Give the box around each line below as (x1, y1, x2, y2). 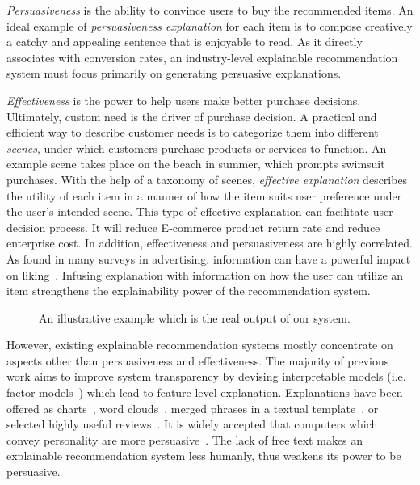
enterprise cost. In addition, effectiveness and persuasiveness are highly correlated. (6, 234, 413, 251)
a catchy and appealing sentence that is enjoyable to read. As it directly (6, 33, 363, 50)
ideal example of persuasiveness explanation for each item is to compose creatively (6, 17, 413, 34)
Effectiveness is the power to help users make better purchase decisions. (6, 91, 361, 108)
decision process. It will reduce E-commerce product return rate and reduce (6, 218, 380, 235)
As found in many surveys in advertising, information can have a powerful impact (6, 250, 411, 267)
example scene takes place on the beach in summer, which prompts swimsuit (6, 155, 385, 172)
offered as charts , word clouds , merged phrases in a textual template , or (6, 399, 379, 416)
